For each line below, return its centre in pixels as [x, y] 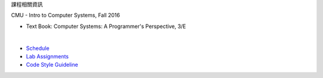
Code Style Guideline [52, 65]
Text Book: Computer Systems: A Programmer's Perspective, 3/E [106, 26]
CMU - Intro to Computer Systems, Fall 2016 [65, 15]
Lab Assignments [47, 56]
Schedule [38, 48]
